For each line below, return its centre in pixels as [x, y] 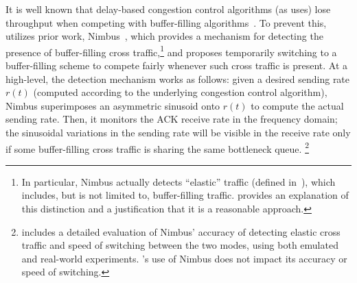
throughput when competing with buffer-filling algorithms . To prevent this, [166, 22]
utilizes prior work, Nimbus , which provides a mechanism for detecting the [164, 36]
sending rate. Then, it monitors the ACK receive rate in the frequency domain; [172, 119]
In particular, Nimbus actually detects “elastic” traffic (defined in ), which [178, 181]
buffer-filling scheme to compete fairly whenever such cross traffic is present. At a [177, 65]
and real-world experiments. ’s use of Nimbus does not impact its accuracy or [184, 258]
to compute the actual [297, 105]
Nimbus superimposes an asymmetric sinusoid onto [113, 105]
